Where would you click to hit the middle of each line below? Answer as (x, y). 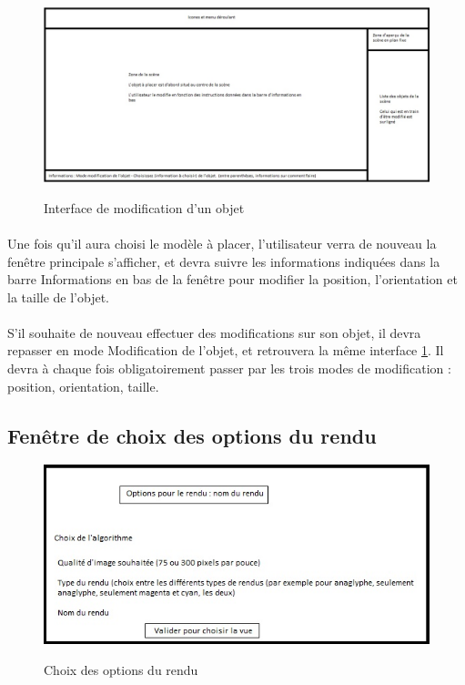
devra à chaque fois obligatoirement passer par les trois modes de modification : (229, 368)
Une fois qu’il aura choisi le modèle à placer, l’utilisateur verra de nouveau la (222, 243)
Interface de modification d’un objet (144, 207)
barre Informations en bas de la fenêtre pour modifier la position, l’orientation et (232, 279)
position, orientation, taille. (83, 386)
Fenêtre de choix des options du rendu (192, 435)
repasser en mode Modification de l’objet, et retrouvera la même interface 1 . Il (226, 350)
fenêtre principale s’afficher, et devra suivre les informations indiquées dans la (224, 261)
